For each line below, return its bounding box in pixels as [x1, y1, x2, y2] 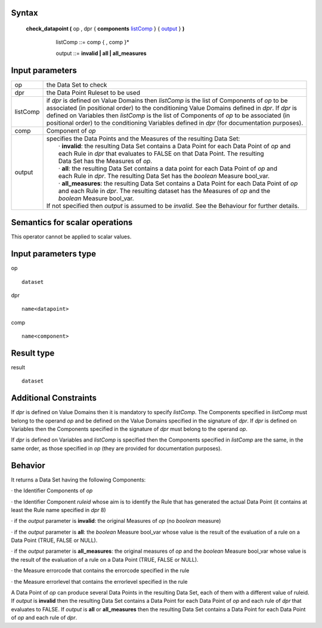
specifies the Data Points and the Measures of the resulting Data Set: [46, 134, 240, 143]
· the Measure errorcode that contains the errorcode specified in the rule [11, 567, 190, 574]
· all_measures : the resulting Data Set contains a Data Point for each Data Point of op [58, 179, 298, 188]
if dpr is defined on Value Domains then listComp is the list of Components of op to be [46, 96, 288, 105]
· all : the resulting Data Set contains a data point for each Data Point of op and [58, 164, 277, 173]
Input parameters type [11, 249, 97, 259]
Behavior [11, 460, 46, 470]
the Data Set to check [46, 81, 107, 89]
